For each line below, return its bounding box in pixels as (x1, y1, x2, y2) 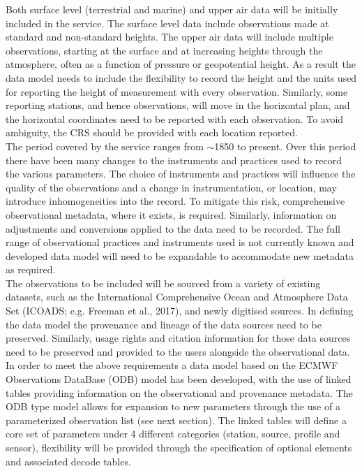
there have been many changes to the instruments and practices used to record (6, 152, 342, 167)
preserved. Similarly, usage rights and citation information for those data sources (6, 331, 351, 345)
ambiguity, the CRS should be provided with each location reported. (6, 125, 298, 140)
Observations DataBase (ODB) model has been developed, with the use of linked (6, 372, 352, 386)
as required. (6, 262, 56, 277)
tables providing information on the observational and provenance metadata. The (6, 385, 353, 400)
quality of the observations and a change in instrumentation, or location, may (6, 180, 337, 194)
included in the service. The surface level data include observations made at (6, 15, 329, 30)
